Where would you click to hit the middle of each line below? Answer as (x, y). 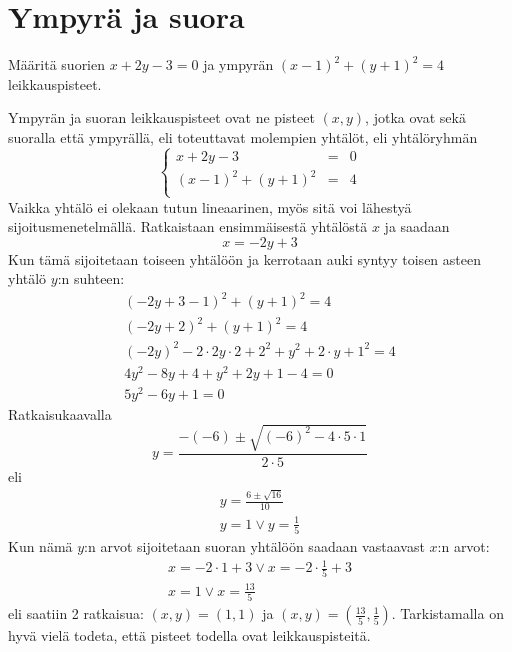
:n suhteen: (91, 278)
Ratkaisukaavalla (60, 413)
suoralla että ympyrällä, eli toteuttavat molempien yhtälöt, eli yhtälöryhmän (243, 136)
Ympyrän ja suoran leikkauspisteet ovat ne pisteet (161, 117)
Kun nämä (40, 545)
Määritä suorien (57, 64)
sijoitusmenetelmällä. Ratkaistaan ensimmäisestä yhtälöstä (188, 226)
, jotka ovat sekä (415, 117)
